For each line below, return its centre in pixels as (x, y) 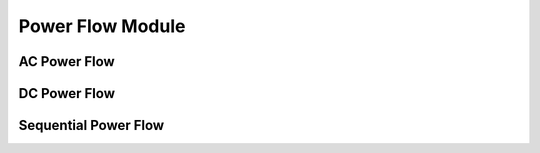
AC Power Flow (66, 61)
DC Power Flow (66, 93)
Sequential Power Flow (91, 125)
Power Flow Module (102, 26)
